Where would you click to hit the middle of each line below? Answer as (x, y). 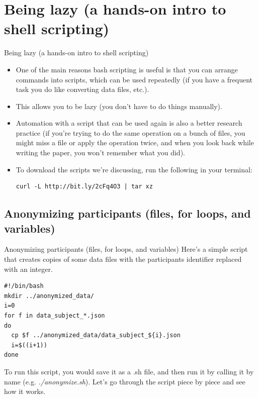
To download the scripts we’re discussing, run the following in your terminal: (134, 169)
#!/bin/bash (24, 286)
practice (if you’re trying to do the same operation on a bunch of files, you (131, 132)
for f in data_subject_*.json (55, 316)
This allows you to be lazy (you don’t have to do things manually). (119, 106)
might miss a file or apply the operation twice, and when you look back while (135, 142)
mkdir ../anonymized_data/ (49, 296)
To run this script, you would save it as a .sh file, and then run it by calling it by (129, 371)
